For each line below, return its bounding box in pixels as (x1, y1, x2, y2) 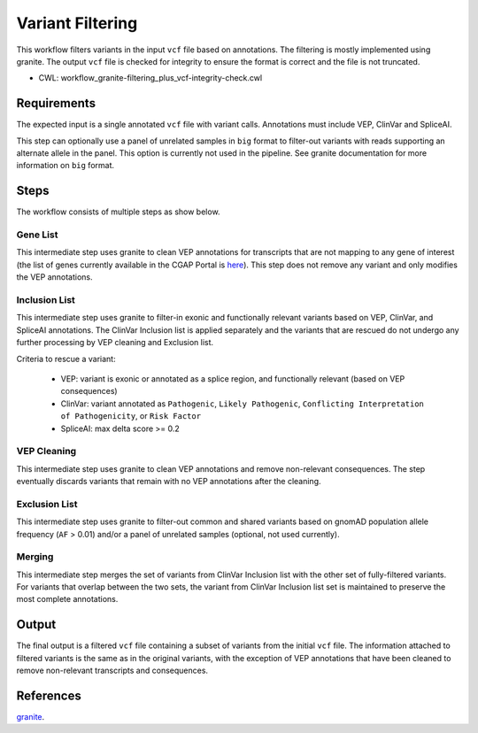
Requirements (16, 96, 96, 111)
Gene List (16, 228, 58, 241)
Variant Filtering (16, 13, 138, 33)
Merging (16, 551, 54, 563)
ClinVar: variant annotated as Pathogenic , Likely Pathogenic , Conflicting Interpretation (60, 398, 425, 409)
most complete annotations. (16, 594, 119, 605)
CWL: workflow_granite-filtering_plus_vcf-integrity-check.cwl (38, 73, 263, 83)
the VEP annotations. (16, 272, 93, 282)
